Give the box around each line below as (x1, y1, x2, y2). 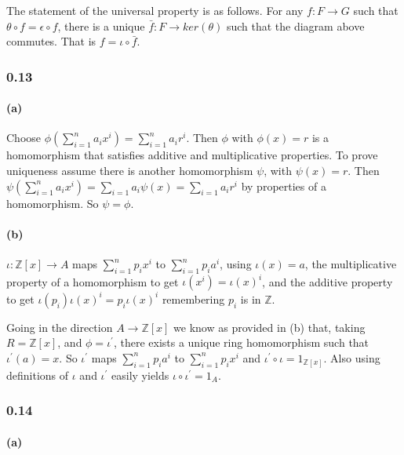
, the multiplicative (304, 256, 397, 271)
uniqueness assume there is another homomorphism (6, 162, 253, 179)
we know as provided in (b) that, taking (173, 318, 366, 335)
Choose (6, 129, 42, 146)
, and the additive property (262, 273, 393, 289)
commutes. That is (6, 33, 96, 49)
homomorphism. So (6, 195, 99, 211)
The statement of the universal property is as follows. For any (6, 2, 304, 18)
